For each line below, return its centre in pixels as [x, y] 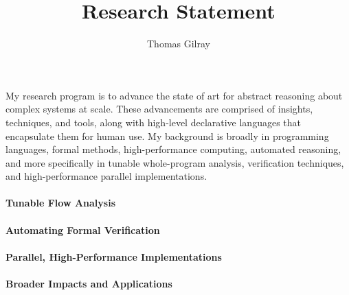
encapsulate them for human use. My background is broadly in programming [167, 135]
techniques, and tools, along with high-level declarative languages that [154, 122]
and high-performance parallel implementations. [106, 176]
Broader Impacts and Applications [89, 284]
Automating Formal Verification [83, 229]
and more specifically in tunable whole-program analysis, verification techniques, [175, 162]
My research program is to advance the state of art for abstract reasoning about [174, 95]
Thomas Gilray [179, 44]
